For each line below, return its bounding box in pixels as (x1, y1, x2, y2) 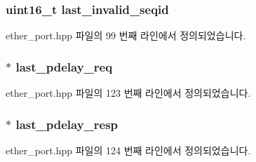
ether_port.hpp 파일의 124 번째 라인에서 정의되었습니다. (6, 142, 251, 157)
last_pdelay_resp (15, 115, 119, 133)
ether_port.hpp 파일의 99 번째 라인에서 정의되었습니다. (6, 28, 246, 43)
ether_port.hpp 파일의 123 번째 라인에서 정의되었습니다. (6, 86, 251, 100)
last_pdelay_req (15, 58, 113, 75)
